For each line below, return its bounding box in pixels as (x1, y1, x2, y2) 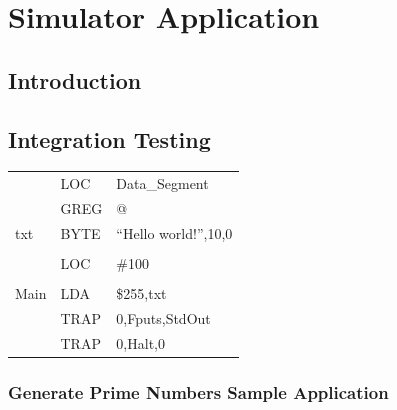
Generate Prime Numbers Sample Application (8, 379, 389, 404)
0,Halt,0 (116, 332, 165, 353)
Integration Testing (8, 123, 211, 154)
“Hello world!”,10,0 (116, 222, 233, 243)
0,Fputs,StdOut (116, 307, 211, 328)
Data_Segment (116, 173, 209, 194)
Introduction (8, 64, 142, 95)
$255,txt (116, 282, 167, 303)
